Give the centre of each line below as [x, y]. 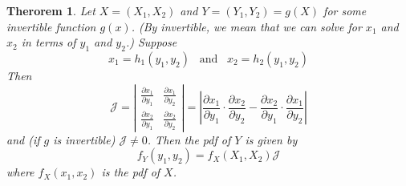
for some [345, 10]
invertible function [51, 26]
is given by [271, 139]
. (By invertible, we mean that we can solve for [246, 26]
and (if [23, 139]
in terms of [49, 42]
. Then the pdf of [189, 139]
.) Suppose [151, 42]
